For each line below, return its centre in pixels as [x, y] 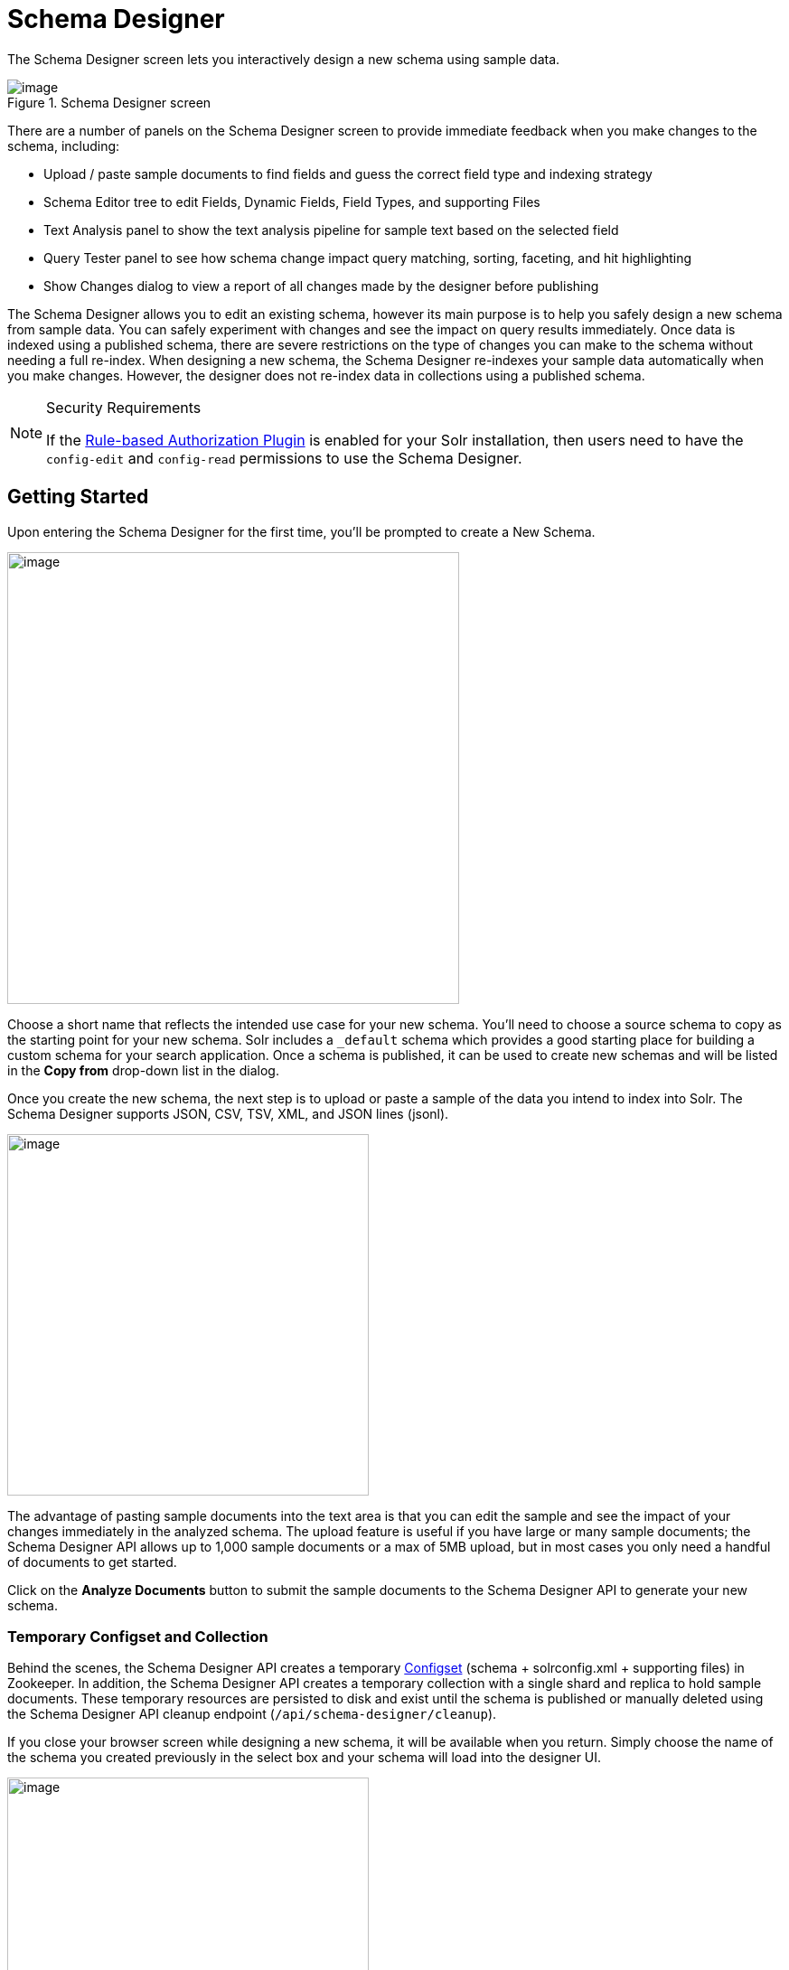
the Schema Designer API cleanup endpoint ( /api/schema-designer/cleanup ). [252, 1714]
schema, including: [64, 145]
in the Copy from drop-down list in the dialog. [143, 1070]
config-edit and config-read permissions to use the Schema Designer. [284, 458]
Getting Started [78, 497]
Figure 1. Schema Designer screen [109, 102]
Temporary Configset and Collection [138, 1636]
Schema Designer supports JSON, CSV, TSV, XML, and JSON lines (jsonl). [228, 1113]
